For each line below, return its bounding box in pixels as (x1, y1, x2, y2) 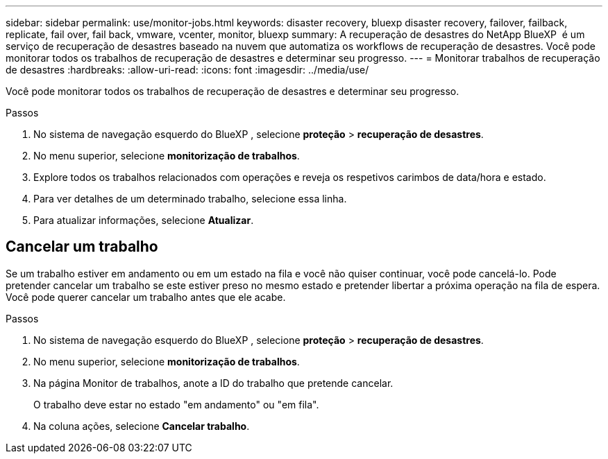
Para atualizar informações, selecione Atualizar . (33, 214, 254, 226)
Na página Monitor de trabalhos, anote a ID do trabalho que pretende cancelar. (33, 376, 394, 389)
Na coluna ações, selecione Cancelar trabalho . (33, 419, 250, 432)
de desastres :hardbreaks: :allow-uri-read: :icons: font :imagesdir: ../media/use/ (6, 64, 369, 76)
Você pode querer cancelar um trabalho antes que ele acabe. (6, 291, 286, 303)
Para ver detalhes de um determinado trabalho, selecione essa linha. (33, 193, 347, 205)
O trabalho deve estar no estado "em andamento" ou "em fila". (33, 398, 319, 410)
